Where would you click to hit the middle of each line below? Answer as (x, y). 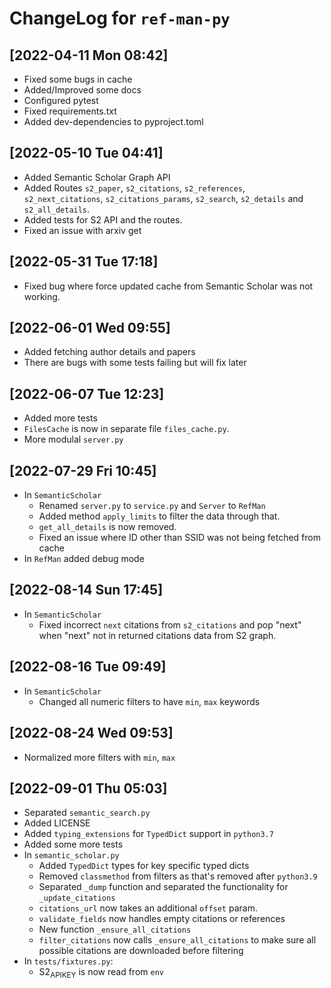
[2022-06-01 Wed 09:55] (90, 328)
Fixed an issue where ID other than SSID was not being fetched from (179, 538)
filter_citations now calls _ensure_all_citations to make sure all (177, 940)
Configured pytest (61, 100)
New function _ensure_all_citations (115, 929)
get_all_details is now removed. (107, 527)
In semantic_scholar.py (71, 855)
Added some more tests (73, 844)
